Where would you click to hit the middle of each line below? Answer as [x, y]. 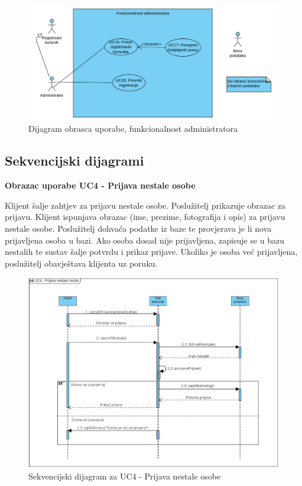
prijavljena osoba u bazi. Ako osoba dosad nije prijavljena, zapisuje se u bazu [145, 240]
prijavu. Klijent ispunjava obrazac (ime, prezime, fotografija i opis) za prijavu [145, 217]
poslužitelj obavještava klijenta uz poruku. [81, 263]
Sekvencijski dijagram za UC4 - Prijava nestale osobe [125, 476]
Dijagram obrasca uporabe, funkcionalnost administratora [133, 129]
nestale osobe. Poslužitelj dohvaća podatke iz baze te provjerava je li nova [138, 229]
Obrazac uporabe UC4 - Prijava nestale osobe [100, 185]
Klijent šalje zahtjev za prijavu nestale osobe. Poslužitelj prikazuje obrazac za [145, 205]
